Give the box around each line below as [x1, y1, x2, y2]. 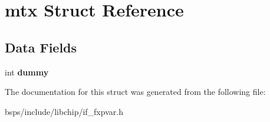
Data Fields [5, 38, 77, 56]
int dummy [5, 65, 49, 78]
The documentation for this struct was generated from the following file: [5, 85, 266, 98]
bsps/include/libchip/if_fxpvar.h [5, 105, 123, 117]
